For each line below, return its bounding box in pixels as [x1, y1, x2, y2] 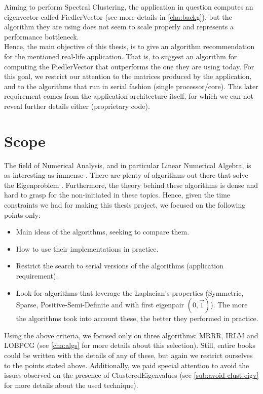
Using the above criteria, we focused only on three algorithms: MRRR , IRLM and [4, 330, 258, 340]
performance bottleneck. [4, 31, 79, 42]
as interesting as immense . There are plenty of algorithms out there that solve [4, 170, 248, 180]
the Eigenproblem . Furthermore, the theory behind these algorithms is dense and [4, 179, 258, 190]
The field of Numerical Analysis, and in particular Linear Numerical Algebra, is [4, 160, 251, 170]
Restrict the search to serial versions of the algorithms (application [16, 260, 223, 271]
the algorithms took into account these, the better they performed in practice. [16, 313, 258, 324]
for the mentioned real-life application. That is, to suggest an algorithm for [4, 51, 237, 61]
